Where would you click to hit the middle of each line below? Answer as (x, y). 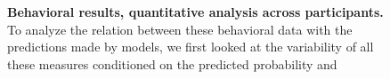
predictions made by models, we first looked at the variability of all (191, 47)
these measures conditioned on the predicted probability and (172, 63)
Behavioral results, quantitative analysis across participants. (195, 12)
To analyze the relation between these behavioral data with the (180, 29)
